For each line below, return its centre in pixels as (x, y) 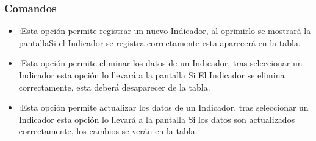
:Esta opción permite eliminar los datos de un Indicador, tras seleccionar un (160, 63)
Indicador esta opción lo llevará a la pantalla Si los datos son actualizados (157, 119)
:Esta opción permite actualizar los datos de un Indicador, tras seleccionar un (163, 107)
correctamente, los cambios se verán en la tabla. (108, 131)
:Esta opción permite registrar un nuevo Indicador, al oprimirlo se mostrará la (165, 31)
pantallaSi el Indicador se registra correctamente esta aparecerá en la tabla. (160, 42)
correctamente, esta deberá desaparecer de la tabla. (114, 87)
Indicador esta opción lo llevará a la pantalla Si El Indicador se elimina (152, 75)
